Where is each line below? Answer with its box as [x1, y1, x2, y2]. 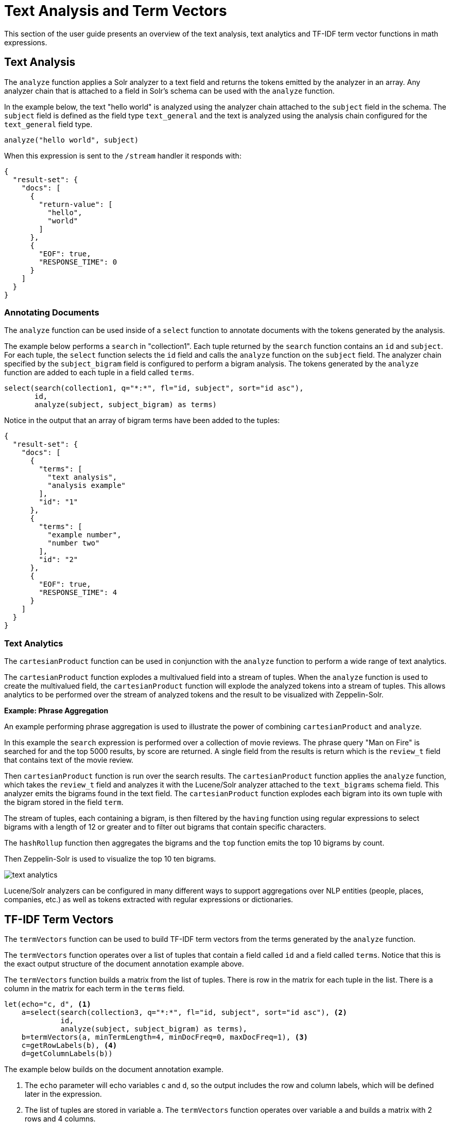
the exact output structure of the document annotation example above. [4, 959, 244, 968]
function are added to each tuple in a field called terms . [4, 368, 194, 377]
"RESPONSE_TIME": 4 [39, 588, 117, 597]
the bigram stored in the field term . [4, 798, 124, 807]
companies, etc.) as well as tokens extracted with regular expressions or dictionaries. [4, 895, 293, 904]
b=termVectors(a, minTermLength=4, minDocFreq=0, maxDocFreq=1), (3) [21, 1032, 308, 1041]
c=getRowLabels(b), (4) [21, 1041, 117, 1049]
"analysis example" [47, 481, 126, 490]
